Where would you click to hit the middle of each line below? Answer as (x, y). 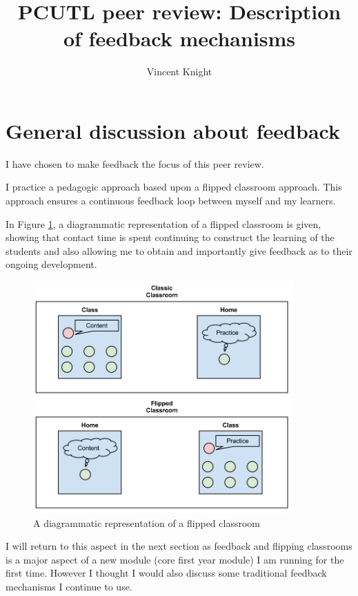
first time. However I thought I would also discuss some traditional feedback (166, 573)
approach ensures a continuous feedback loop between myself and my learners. (171, 201)
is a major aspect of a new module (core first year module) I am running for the (175, 559)
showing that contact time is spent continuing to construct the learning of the (170, 237)
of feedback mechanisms (179, 38)
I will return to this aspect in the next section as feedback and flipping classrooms (179, 546)
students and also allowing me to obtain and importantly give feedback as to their (179, 250)
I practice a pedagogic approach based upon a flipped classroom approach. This (174, 187)
